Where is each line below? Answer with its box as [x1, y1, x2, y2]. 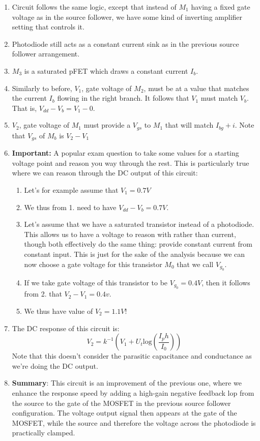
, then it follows [201, 277, 250, 287]
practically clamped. [12, 427, 75, 438]
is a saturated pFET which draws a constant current [24, 65, 188, 76]
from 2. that [24, 288, 62, 299]
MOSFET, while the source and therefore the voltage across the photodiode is [12, 417, 256, 428]
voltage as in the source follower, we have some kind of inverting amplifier [12, 11, 243, 22]
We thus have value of [24, 306, 93, 316]
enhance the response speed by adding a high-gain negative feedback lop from [12, 387, 254, 398]
